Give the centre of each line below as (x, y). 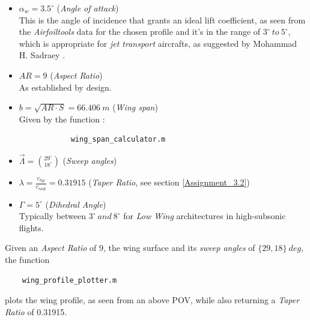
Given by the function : (62, 119)
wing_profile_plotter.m (69, 280)
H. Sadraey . (42, 55)
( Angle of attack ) (88, 8)
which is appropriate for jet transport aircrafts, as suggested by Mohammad (158, 43)
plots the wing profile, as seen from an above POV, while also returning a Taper (152, 300)
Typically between (53, 216)
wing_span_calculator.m (118, 140)
